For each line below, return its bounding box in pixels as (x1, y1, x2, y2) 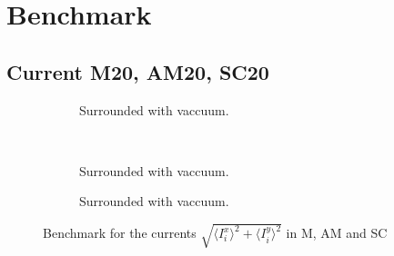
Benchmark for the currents (43, 223, 197, 242)
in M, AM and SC (286, 223, 388, 242)
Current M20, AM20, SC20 (6, 57, 269, 85)
